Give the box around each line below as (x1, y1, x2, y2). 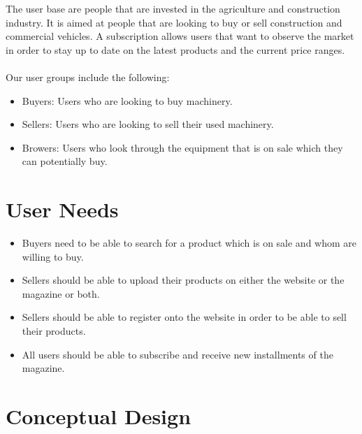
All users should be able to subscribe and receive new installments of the (22, 347, 333, 361)
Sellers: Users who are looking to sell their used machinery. (22, 117, 274, 131)
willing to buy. (22, 249, 84, 263)
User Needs (6, 195, 119, 224)
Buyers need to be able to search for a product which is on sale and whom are (22, 236, 357, 250)
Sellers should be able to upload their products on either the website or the (22, 273, 345, 287)
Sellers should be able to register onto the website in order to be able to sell (22, 310, 347, 324)
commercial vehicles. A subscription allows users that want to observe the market (6, 29, 354, 43)
